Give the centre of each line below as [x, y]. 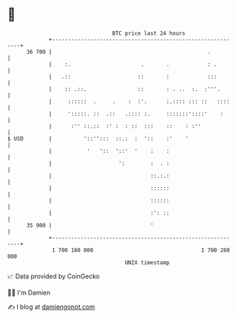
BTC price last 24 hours [149, 33]
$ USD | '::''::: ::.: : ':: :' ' [98, 138]
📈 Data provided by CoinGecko [54, 276]
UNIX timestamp [147, 262]
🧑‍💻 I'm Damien [29, 293]
